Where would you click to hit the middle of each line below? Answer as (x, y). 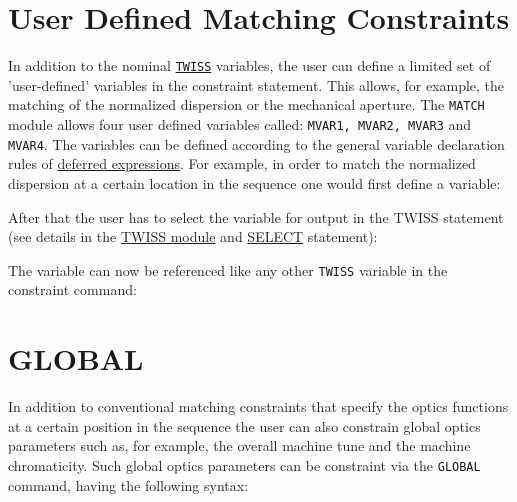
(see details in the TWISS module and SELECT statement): (193, 236)
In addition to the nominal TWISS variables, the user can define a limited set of (249, 65)
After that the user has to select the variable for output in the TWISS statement (256, 216)
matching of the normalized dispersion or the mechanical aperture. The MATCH (246, 104)
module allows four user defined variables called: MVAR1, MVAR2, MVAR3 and (240, 124)
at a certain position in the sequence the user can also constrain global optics (244, 425)
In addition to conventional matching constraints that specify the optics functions (258, 406)
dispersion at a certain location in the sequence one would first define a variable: (254, 182)
